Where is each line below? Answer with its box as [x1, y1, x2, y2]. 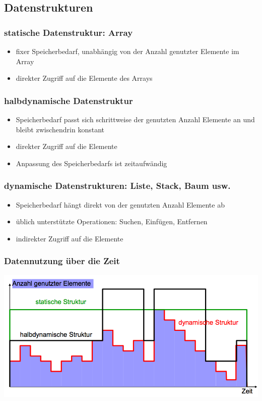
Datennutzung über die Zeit [4, 255, 120, 267]
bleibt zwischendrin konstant [16, 124, 105, 134]
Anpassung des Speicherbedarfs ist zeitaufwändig [16, 158, 167, 168]
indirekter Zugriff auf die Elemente [16, 233, 123, 243]
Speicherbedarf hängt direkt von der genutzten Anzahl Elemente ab [16, 199, 225, 210]
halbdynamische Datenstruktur [4, 94, 133, 107]
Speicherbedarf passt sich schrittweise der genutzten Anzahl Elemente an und [16, 114, 255, 124]
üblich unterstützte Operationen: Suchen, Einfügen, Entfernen [16, 216, 208, 227]
